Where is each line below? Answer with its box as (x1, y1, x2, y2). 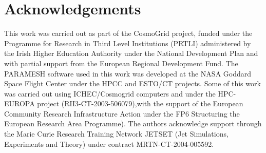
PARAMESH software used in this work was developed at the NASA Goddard (4, 68, 252, 79)
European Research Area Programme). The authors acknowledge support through (4, 118, 262, 129)
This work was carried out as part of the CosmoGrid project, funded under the (4, 28, 253, 39)
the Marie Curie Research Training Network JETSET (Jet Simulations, (4, 128, 229, 139)
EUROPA (4, 98, 35, 109)
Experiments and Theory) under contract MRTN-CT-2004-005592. (4, 138, 214, 149)
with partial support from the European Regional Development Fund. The (4, 58, 238, 68)
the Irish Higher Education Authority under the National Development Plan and (4, 48, 258, 59)
